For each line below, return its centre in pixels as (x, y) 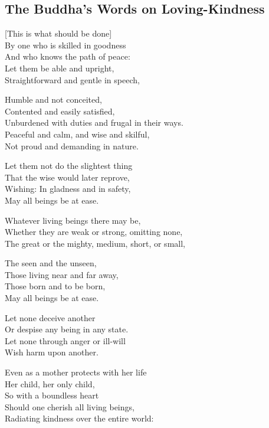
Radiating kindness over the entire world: (79, 418)
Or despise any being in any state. (67, 329)
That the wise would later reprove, (67, 177)
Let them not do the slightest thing (69, 166)
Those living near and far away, (62, 274)
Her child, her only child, (50, 383)
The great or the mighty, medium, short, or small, (95, 243)
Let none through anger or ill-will (65, 340)
